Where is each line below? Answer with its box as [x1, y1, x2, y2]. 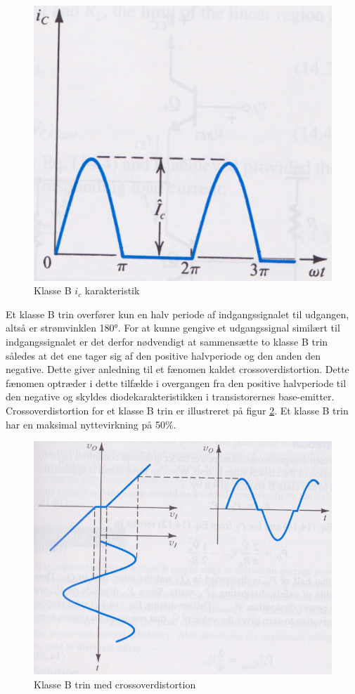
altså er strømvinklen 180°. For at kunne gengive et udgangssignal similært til [6, 320, 340, 335]
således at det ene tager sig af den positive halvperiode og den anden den [6, 348, 321, 362]
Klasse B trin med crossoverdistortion [34, 676, 196, 691]
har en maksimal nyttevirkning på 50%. [6, 417, 176, 431]
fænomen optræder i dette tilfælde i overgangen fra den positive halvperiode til [6, 375, 347, 390]
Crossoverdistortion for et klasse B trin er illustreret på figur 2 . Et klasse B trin [6, 402, 349, 417]
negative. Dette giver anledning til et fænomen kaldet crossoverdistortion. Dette [6, 362, 349, 377]
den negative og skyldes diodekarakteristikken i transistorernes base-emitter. [6, 389, 335, 404]
